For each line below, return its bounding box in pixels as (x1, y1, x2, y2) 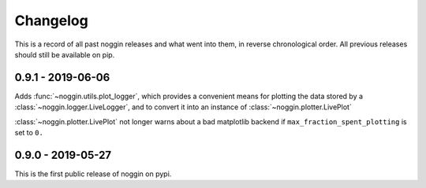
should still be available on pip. (14, 50, 115, 59)
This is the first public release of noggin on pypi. (14, 169, 172, 179)
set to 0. (14, 128, 43, 138)
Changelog (14, 12, 88, 29)
